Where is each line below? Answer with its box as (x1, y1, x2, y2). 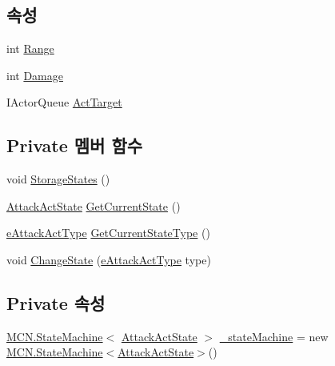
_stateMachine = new (219, 328, 329, 344)
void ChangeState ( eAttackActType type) (6, 251, 211, 267)
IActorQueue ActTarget (6, 94, 122, 111)
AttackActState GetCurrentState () (6, 197, 181, 214)
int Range (6, 40, 54, 57)
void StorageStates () (6, 171, 110, 187)
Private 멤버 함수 (6, 133, 143, 158)
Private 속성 (6, 290, 106, 315)
